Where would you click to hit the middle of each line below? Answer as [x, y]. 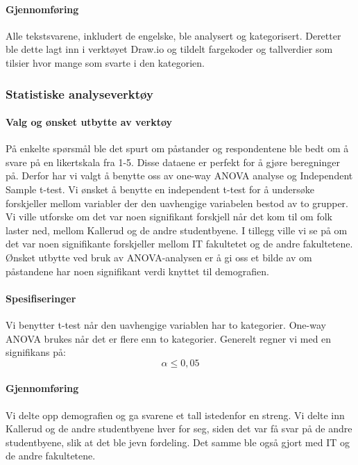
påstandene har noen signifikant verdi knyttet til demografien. [137, 271]
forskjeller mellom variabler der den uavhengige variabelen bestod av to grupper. [177, 203]
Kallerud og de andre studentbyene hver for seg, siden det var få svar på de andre [179, 429]
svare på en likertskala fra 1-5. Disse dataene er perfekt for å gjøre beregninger [173, 162]
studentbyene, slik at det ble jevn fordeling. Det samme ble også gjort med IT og [178, 442]
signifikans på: [36, 352]
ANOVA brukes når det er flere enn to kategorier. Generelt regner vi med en [169, 338]
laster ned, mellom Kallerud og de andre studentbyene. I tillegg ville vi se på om [177, 230]
